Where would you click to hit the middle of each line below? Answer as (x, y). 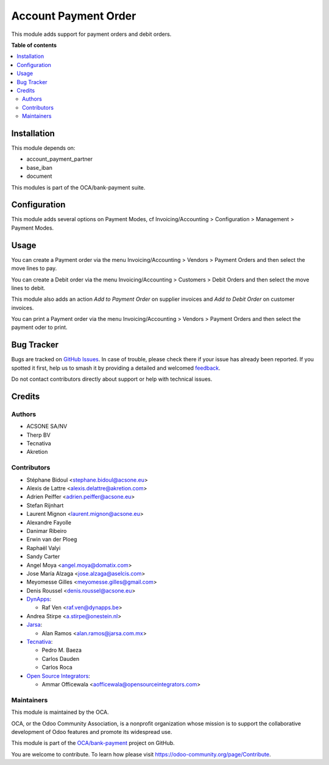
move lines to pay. (34, 269)
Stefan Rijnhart (45, 505)
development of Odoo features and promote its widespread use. (92, 732)
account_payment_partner (59, 159)
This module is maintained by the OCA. (60, 712)
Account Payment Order (74, 16)
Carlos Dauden (60, 658)
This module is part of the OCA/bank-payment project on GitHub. (93, 743)
